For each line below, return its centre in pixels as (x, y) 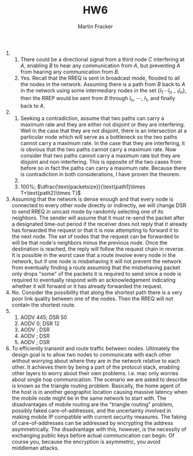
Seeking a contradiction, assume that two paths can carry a (92, 118)
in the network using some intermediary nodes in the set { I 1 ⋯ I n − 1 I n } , (103, 91)
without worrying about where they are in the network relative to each (96, 361)
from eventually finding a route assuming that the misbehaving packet (96, 268)
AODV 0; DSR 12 (40, 323)
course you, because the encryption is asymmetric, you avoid (86, 441)
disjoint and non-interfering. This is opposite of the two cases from (101, 162)
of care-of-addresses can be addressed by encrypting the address (92, 423)
